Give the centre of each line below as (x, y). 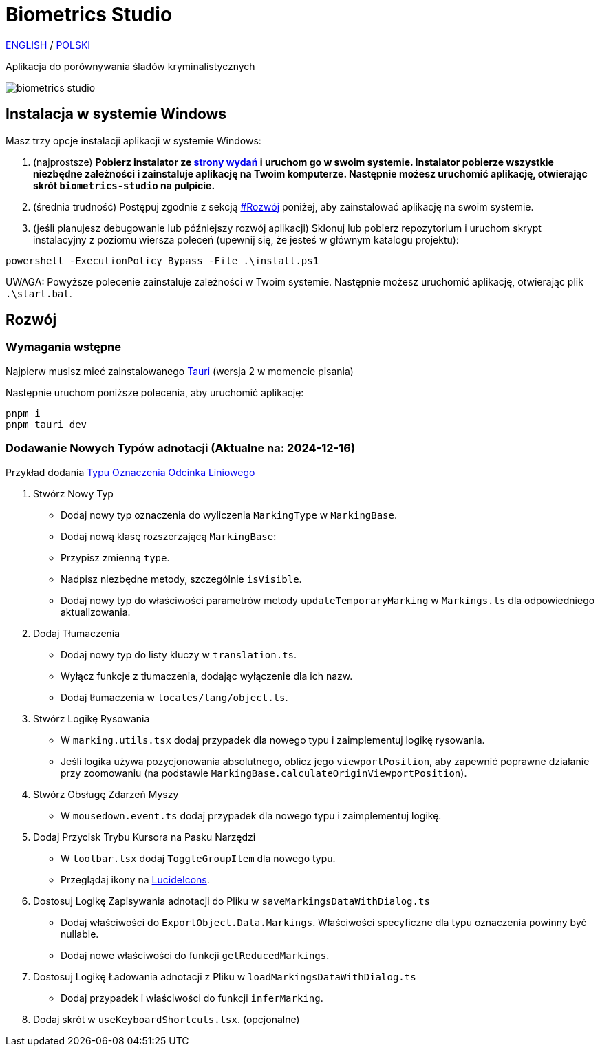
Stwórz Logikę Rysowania (92, 718)
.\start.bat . (39, 293)
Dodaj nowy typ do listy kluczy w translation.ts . (179, 654)
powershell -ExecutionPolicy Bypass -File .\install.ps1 (162, 260)
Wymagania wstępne (63, 347)
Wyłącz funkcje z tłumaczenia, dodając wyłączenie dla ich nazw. (207, 676)
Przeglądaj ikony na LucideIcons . (135, 879)
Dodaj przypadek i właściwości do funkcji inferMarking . (192, 998)
